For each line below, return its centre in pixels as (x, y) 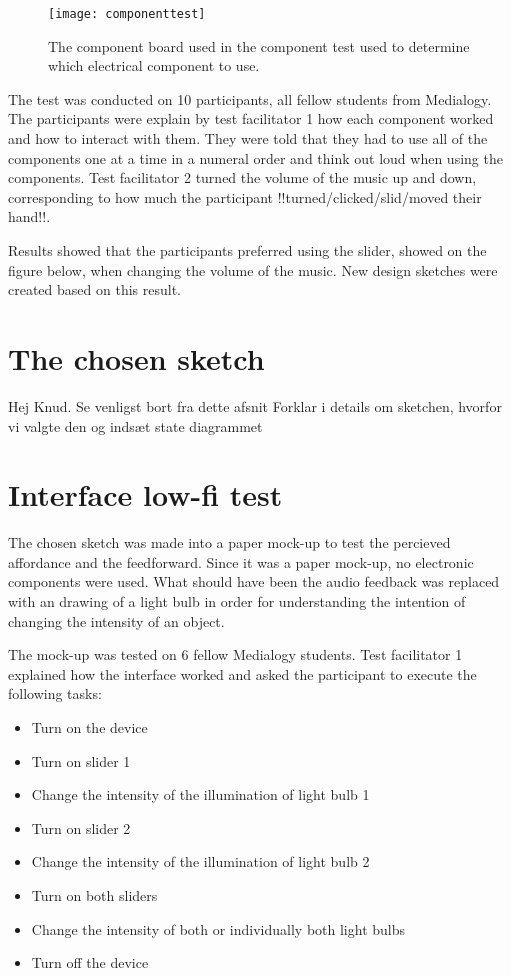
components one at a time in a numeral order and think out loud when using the (255, 157)
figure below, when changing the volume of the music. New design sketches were (253, 269)
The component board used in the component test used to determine (259, 45)
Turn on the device (89, 726)
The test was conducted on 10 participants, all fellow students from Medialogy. (250, 98)
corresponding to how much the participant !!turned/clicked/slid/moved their (245, 196)
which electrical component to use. (154, 65)
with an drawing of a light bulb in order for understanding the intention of (237, 601)
